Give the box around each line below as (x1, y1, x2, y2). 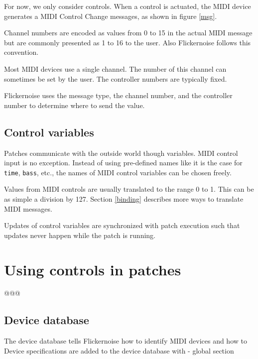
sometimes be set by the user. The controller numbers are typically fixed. (4, 73, 227, 84)
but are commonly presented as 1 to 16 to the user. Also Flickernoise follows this (4, 37, 251, 47)
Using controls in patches (4, 259, 181, 279)
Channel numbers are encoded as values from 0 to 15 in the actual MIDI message (4, 27, 253, 38)
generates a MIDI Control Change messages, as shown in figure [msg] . (4, 10, 217, 21)
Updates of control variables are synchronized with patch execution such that (4, 220, 240, 231)
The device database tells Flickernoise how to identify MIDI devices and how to (4, 336, 247, 346)
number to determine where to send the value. (4, 100, 145, 110)
